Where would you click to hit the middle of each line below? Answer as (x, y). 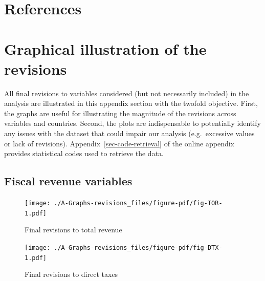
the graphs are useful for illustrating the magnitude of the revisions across (120, 113)
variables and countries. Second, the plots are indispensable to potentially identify (132, 123)
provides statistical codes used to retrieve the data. (84, 153)
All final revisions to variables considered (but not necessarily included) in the (127, 93)
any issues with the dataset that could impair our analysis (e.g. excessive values (129, 133)
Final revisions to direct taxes (71, 274)
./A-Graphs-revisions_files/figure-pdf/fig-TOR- (138, 203)
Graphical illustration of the (105, 48)
